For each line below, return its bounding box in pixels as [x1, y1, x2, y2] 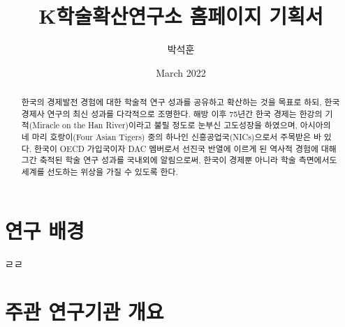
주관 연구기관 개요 [5, 297, 164, 326]
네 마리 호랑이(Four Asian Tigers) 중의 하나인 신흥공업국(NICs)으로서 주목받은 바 [21, 131, 321, 143]
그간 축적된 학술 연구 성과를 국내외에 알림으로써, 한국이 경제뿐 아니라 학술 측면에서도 [21, 154, 337, 166]
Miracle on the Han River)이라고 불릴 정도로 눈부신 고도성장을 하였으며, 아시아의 [32, 119, 331, 131]
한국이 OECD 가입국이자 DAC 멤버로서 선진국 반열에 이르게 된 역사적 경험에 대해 [34, 142, 337, 154]
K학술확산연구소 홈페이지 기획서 [38, 1, 323, 30]
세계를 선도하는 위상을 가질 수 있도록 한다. [21, 166, 178, 178]
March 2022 [156, 65, 206, 79]
